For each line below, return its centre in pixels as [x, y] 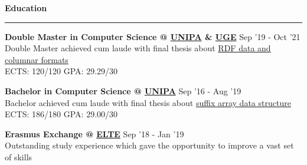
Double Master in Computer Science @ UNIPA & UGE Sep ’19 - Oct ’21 [153, 36]
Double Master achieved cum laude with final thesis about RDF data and [138, 48]
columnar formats [37, 59]
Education [26, 8]
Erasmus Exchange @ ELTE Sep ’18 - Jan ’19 [94, 133]
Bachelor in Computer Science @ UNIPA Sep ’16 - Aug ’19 [123, 90]
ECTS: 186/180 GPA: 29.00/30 [61, 114]
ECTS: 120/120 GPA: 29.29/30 [61, 71]
